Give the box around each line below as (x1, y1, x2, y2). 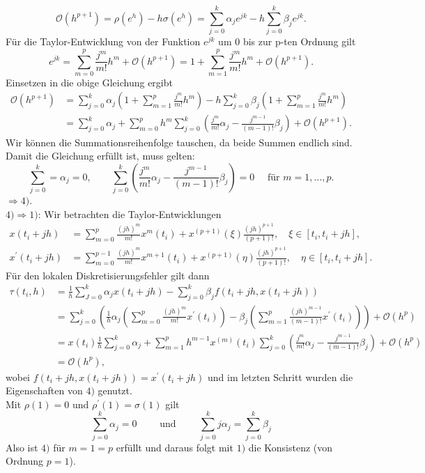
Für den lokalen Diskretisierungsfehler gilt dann (6, 267, 210, 282)
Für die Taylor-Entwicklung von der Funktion (6, 34, 201, 49)
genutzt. (98, 383, 132, 398)
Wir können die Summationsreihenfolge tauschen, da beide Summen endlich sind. (6, 134, 353, 149)
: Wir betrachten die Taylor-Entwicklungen (38, 206, 222, 221)
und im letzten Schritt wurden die (208, 369, 353, 384)
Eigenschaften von (6, 383, 83, 398)
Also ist (6, 440, 38, 454)
